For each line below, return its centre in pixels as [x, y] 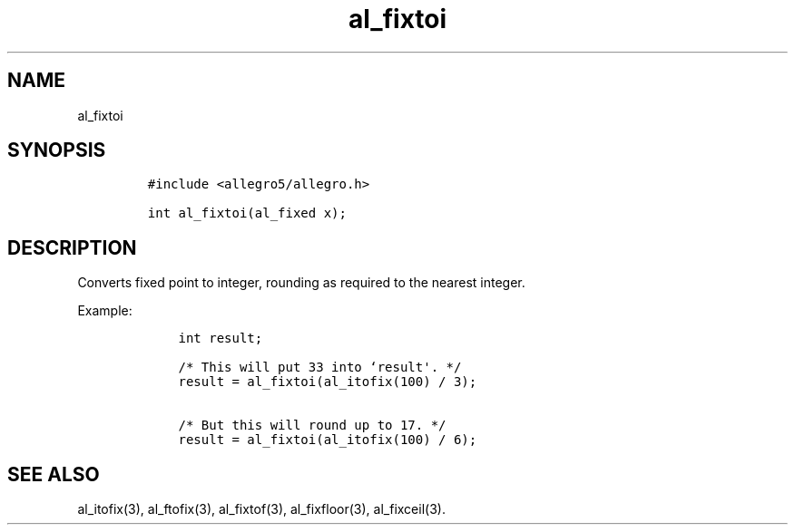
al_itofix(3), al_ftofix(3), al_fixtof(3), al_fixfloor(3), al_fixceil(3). [261, 509]
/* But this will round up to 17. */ [312, 426]
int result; [221, 339]
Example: [105, 311]
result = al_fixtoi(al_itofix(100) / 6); [328, 440]
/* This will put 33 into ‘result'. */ [320, 368]
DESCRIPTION [72, 247]
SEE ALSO [54, 474]
